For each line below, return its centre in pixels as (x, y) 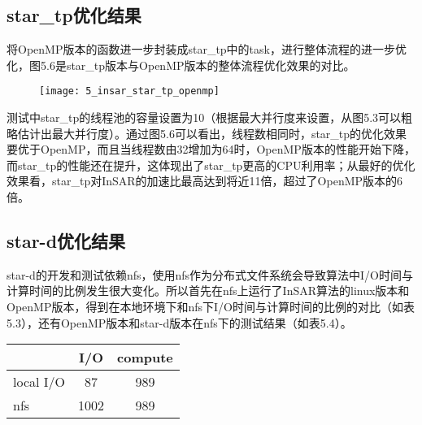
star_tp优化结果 (74, 15)
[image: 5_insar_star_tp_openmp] (129, 91)
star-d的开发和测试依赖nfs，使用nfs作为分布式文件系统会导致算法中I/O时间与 (210, 274)
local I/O (39, 382)
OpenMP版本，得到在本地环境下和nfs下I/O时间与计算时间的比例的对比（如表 (211, 306)
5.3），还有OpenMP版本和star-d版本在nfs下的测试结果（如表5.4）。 (179, 322)
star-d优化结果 (66, 241)
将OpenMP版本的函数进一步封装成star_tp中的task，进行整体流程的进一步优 (207, 49)
